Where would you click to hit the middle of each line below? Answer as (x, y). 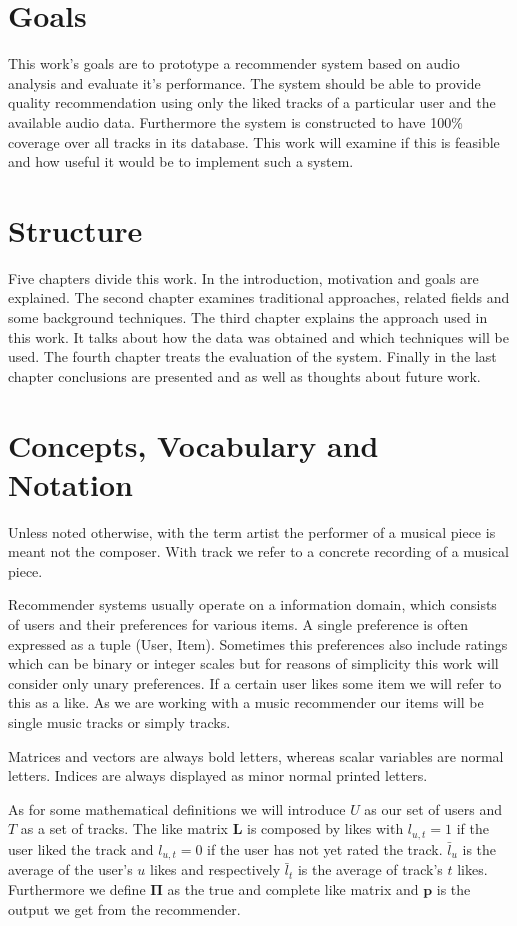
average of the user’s (70, 869)
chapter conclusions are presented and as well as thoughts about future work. (244, 375)
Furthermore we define (77, 888)
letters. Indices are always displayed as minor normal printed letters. (218, 775)
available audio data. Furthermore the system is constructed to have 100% (235, 121)
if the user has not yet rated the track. (325, 848)
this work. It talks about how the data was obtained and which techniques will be (258, 336)
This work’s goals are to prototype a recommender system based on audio (234, 63)
